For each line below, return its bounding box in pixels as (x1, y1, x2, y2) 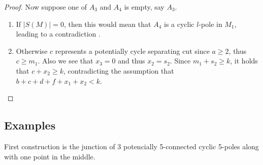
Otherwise (16, 45, 48, 56)
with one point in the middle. (4, 151, 95, 161)
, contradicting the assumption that (63, 65, 174, 76)
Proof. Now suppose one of (4, 2, 87, 12)
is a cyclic (163, 18, 194, 29)
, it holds (230, 55, 258, 66)
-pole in (199, 18, 222, 29)
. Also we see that (38, 55, 93, 66)
